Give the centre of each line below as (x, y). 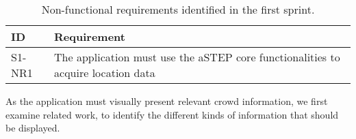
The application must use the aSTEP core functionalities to (197, 57)
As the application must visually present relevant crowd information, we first (167, 101)
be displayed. (33, 128)
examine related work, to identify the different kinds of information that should (172, 114)
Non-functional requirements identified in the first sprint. (178, 9)
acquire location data (105, 73)
